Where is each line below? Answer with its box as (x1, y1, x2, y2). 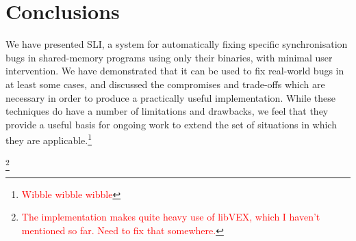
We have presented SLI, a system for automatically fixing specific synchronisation (5, 37, 348, 51)
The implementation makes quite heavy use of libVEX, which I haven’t (21, 210, 320, 224)
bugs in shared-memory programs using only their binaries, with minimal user (5, 50, 333, 64)
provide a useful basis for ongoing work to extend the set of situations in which (5, 117, 337, 131)
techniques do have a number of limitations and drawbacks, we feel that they (5, 104, 329, 118)
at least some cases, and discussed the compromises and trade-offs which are (5, 76, 325, 91)
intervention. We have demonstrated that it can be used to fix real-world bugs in (5, 63, 344, 78)
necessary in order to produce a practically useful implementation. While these (5, 90, 335, 104)
